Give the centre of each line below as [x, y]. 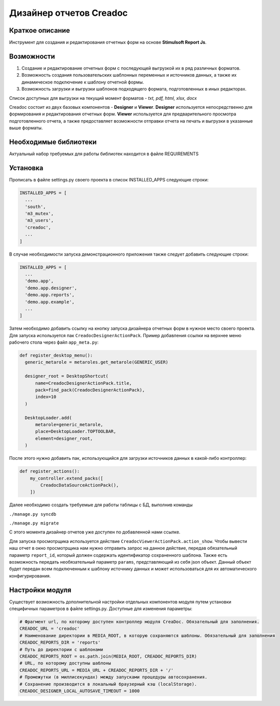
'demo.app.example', [50, 302]
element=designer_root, [64, 438]
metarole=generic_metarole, [69, 424]
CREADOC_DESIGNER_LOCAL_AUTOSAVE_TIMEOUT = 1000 [80, 691]
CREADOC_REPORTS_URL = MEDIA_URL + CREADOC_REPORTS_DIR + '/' [96, 670]
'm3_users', [39, 221]
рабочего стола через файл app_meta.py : [54, 342]
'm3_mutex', [39, 214]
